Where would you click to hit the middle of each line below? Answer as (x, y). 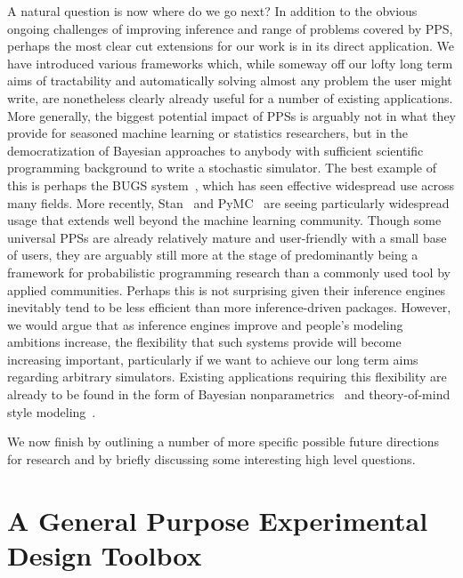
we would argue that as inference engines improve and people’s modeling (205, 324)
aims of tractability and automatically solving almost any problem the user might (230, 80)
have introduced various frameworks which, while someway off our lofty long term (230, 63)
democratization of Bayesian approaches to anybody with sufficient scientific (215, 150)
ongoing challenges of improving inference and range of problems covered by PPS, (230, 28)
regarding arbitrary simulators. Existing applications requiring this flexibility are (227, 377)
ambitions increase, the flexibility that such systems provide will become (204, 342)
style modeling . (52, 411)
